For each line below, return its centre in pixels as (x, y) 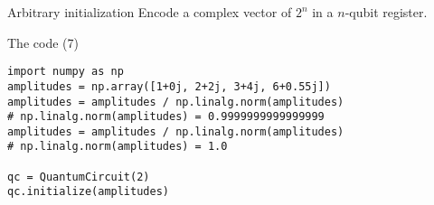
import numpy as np (66, 72)
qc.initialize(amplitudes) (88, 192)
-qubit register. (386, 12)
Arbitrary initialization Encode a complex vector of (150, 12)
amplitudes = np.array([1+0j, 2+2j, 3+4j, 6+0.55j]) (169, 86)
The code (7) (43, 42)
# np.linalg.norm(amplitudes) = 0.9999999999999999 (166, 117)
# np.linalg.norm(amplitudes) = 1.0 (118, 147)
